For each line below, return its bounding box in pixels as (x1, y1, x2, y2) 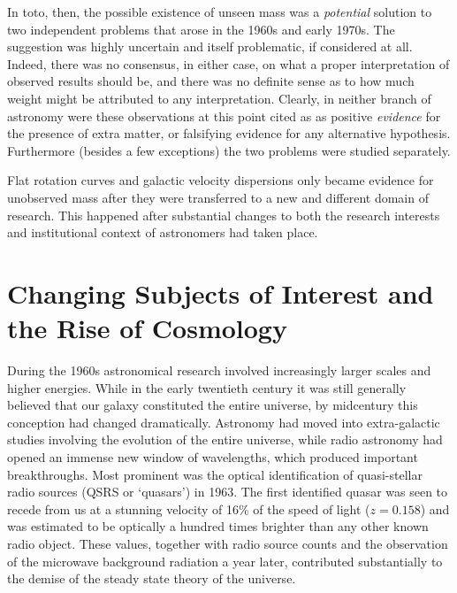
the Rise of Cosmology (7, 310, 287, 346)
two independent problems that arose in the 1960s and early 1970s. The (7, 19, 395, 38)
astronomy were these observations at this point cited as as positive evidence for (7, 106, 441, 125)
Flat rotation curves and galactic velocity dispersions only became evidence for (7, 171, 434, 189)
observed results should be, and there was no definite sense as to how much (7, 72, 415, 90)
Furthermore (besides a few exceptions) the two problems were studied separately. (7, 141, 451, 159)
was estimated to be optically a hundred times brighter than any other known (7, 517, 429, 535)
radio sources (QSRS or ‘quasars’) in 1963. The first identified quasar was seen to (7, 482, 448, 501)
